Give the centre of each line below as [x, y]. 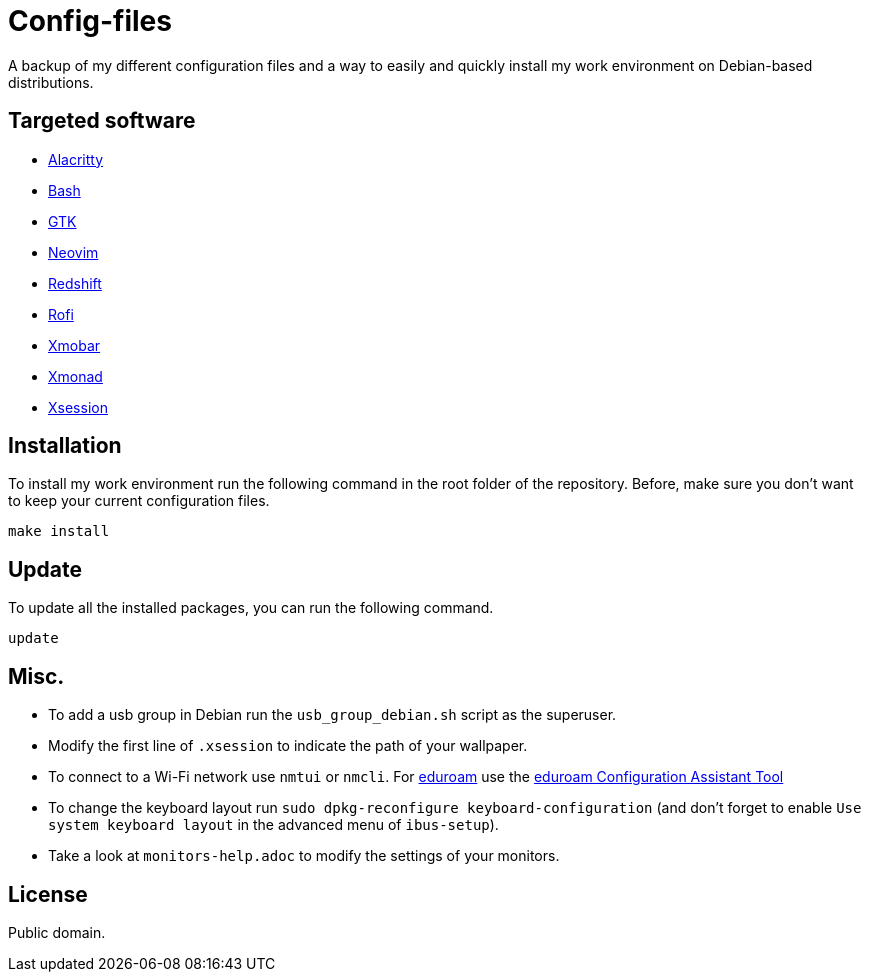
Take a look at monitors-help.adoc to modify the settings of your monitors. [304, 856]
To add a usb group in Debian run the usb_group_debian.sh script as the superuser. [332, 715]
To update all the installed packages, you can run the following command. [251, 608]
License [48, 894]
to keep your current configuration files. [139, 501]
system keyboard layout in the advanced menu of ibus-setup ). [273, 825]
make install [59, 531]
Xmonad [75, 376]
